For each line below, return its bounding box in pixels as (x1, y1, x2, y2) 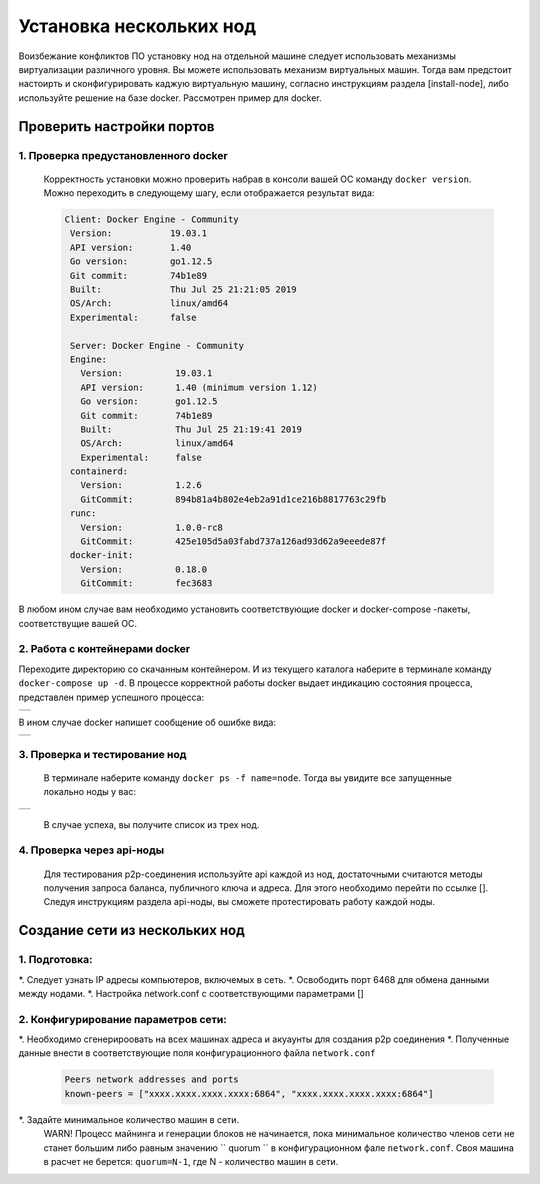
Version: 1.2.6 (80, 480, 202, 491)
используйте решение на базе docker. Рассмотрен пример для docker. (18, 91, 322, 104)
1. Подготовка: (18, 953, 93, 967)
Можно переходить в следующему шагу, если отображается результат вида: (43, 187, 375, 199)
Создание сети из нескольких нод (18, 922, 245, 939)
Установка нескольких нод (18, 15, 257, 37)
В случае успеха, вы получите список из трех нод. (43, 818, 260, 830)
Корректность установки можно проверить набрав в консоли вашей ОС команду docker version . (43, 173, 472, 185)
